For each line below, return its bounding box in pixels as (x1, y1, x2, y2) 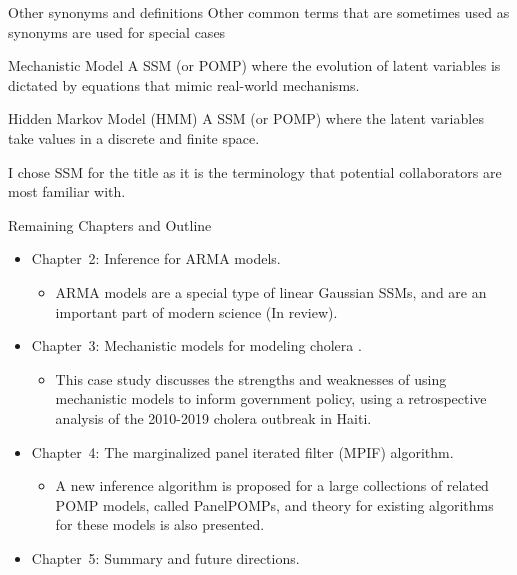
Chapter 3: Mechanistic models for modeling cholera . (31, 335, 362, 356)
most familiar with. (8, 181, 126, 202)
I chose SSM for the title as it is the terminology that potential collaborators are (8, 161, 502, 182)
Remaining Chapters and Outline (8, 214, 212, 235)
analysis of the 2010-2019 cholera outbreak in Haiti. (55, 407, 372, 428)
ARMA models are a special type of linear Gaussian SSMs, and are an (55, 281, 487, 302)
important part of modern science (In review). (55, 301, 338, 322)
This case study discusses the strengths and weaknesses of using (55, 368, 447, 389)
